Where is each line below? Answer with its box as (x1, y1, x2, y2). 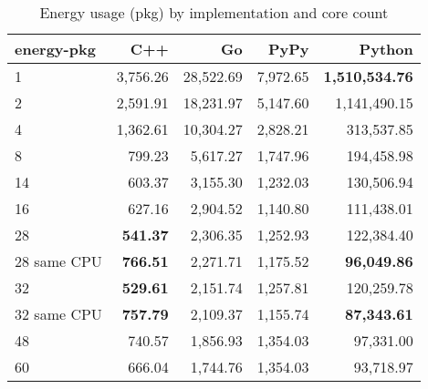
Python (359, 38, 413, 59)
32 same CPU (15, 303, 102, 324)
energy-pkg (15, 38, 96, 59)
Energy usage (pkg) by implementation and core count (39, 2, 389, 23)
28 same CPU (15, 251, 102, 271)
